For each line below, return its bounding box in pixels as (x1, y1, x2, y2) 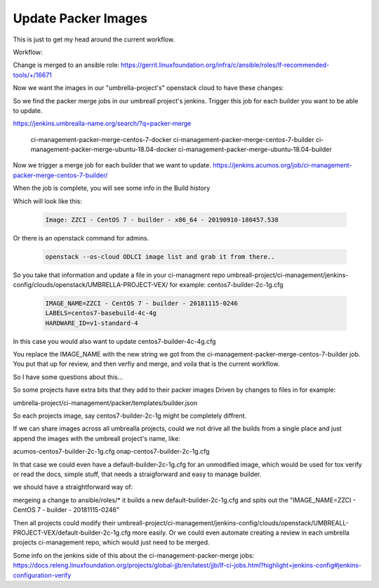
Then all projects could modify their (13, 518, 116, 527)
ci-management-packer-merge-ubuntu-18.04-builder (178, 145, 333, 154)
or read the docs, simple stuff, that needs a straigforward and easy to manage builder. (13, 470, 262, 478)
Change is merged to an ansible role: (13, 60, 119, 70)
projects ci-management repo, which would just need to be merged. (13, 538, 210, 547)
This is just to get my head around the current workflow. (13, 35, 175, 44)
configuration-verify (13, 570, 72, 580)
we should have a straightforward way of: (13, 482, 133, 492)
